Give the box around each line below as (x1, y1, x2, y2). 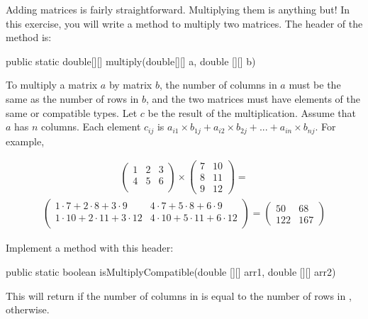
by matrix (108, 77, 152, 92)
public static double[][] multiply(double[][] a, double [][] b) (6, 53, 256, 68)
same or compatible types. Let (6, 105, 138, 120)
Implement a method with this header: (6, 240, 174, 255)
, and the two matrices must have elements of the (146, 91, 360, 106)
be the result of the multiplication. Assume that (147, 105, 356, 120)
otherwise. (6, 302, 50, 317)
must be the (289, 77, 341, 92)
